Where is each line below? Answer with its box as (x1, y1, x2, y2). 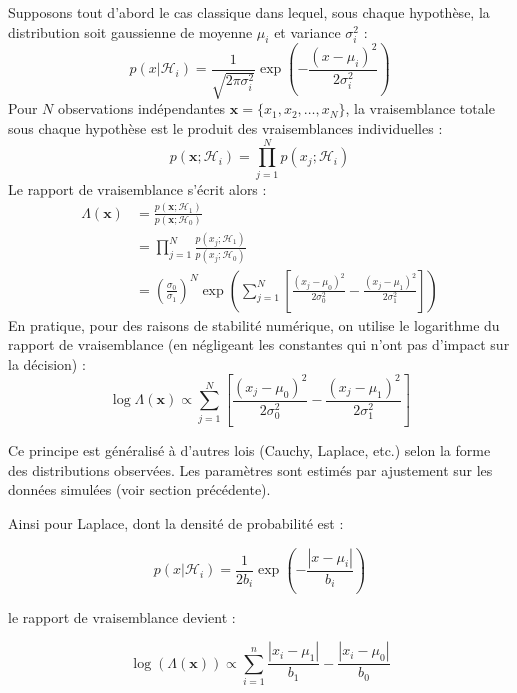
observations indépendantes (57, 98, 226, 119)
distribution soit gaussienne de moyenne (8, 21, 253, 42)
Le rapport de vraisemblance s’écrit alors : (8, 178, 267, 199)
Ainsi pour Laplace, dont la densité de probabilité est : (8, 513, 344, 534)
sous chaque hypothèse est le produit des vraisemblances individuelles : (8, 117, 443, 138)
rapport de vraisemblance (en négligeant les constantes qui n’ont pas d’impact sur (8, 334, 510, 355)
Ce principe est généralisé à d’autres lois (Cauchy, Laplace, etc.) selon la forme (8, 440, 491, 461)
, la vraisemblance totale (345, 98, 495, 119)
